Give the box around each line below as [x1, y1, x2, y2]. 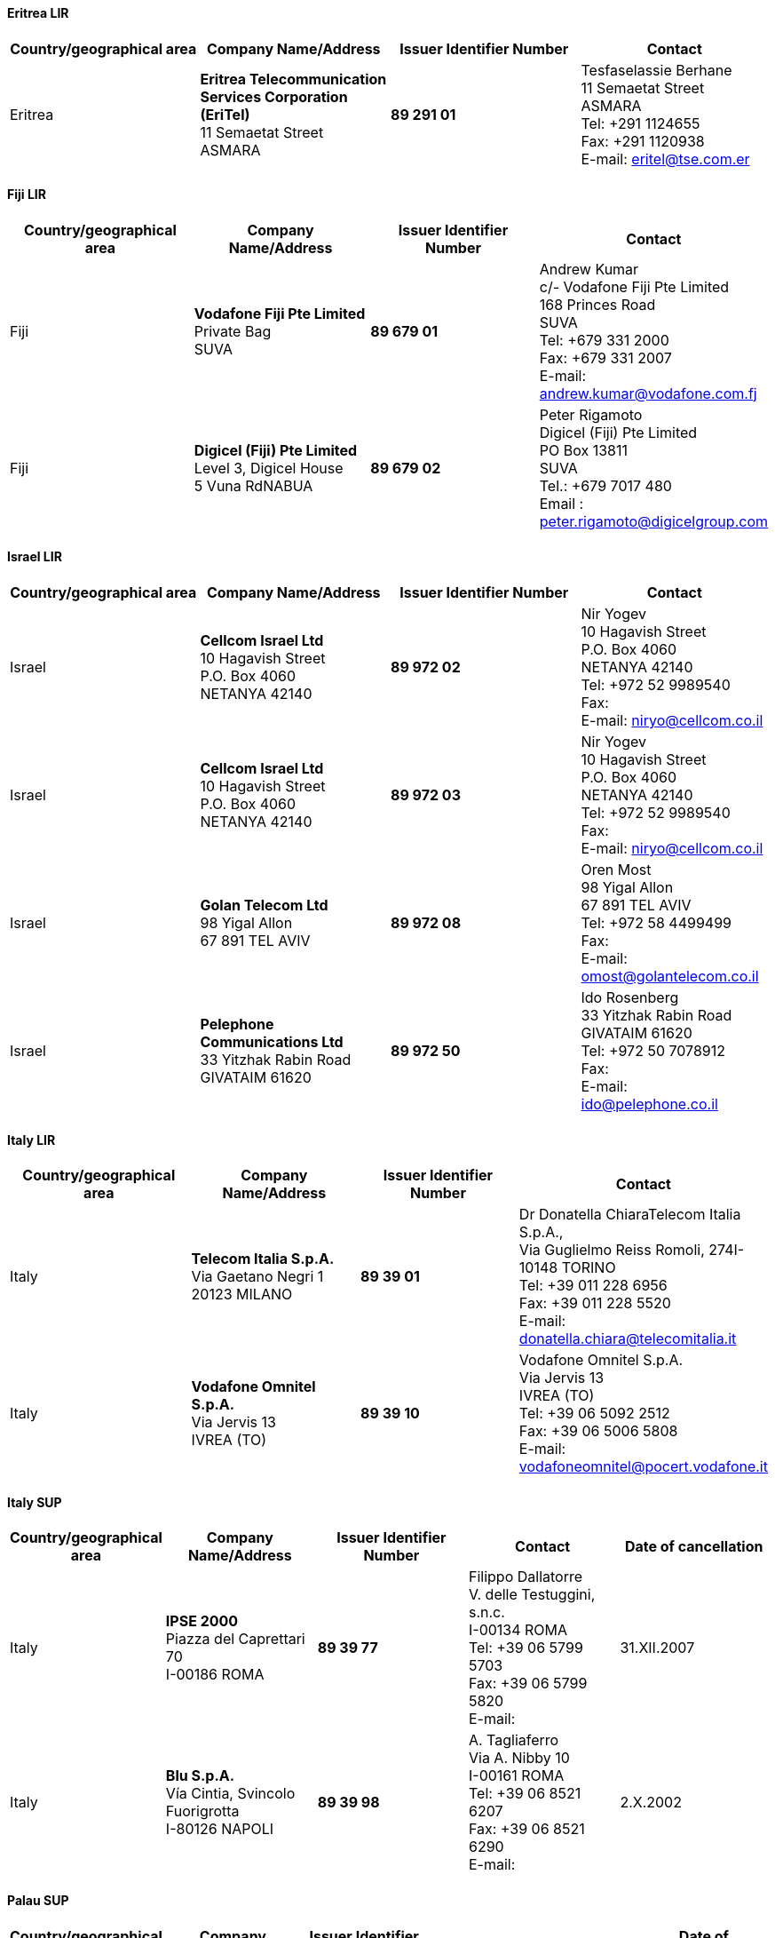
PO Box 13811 [539, 441, 628, 459]
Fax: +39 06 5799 [468, 1674, 588, 1693]
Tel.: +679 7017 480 [539, 476, 672, 495]
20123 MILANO [191, 1285, 293, 1304]
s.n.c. [468, 1603, 505, 1622]
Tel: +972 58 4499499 [581, 914, 732, 933]
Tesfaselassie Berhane [581, 60, 732, 79]
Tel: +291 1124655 [581, 114, 700, 132]
